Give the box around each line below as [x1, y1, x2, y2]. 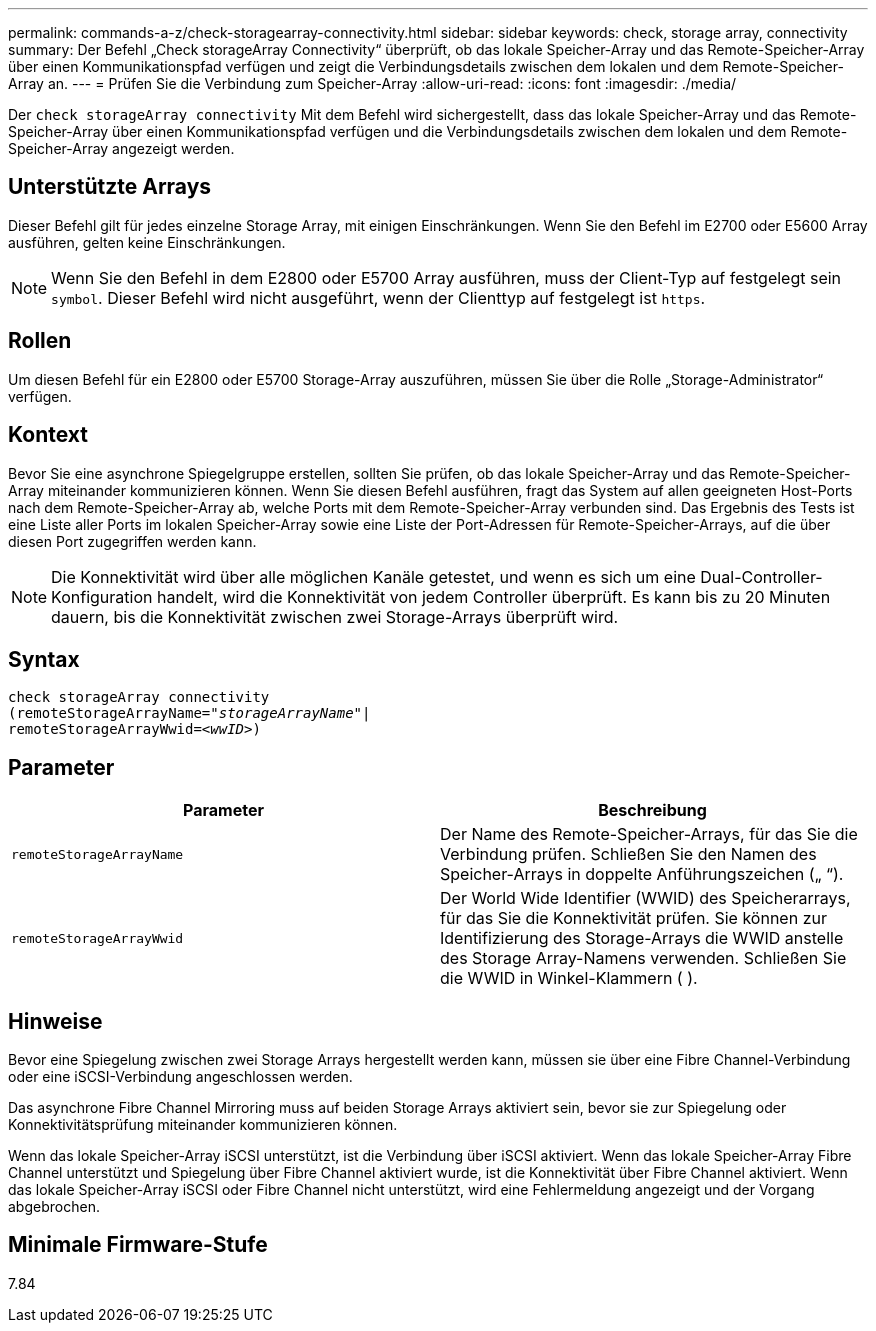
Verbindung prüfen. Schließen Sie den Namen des [440, 844, 817, 865]
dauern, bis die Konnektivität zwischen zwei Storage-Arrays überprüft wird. [51, 606, 619, 627]
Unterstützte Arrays [8, 174, 212, 200]
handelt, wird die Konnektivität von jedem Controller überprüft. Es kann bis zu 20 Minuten [156, 586, 831, 607]
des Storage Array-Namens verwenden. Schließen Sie [440, 948, 847, 969]
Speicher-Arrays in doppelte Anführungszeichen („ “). [440, 864, 844, 885]
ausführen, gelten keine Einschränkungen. [8, 233, 286, 251]
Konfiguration [51, 586, 153, 607]
